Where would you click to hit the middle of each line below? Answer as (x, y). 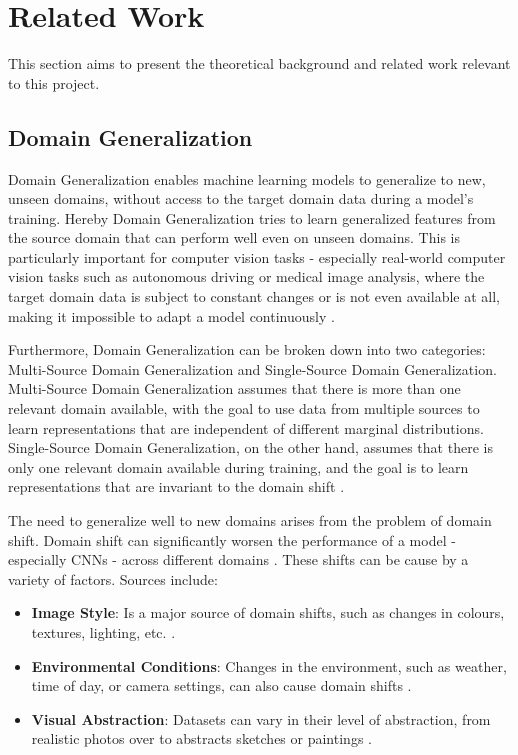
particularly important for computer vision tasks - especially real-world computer (257, 256)
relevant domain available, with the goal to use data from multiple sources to (244, 408)
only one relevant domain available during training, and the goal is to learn (238, 466)
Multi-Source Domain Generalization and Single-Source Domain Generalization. (252, 368)
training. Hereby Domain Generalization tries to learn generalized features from (252, 217)
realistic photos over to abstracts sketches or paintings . (201, 738)
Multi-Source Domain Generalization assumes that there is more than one (234, 388)
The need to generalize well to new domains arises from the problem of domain (250, 520)
